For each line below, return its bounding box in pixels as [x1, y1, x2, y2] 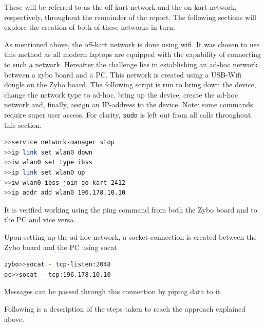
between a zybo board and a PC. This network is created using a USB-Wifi [4, 69, 241, 80]
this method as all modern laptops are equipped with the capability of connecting [4, 49, 261, 60]
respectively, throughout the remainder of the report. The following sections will [4, 11, 256, 22]
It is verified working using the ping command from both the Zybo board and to [4, 204, 257, 215]
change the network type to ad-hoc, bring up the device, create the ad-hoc [4, 89, 238, 100]
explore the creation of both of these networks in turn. [4, 22, 175, 32]
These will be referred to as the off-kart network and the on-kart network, [4, 2, 237, 12]
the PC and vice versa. [4, 214, 76, 225]
